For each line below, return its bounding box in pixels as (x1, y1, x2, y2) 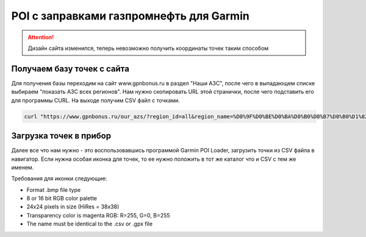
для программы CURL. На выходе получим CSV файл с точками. (11, 96, 180, 104)
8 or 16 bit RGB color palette (26, 195, 98, 202)
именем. (11, 163, 34, 171)
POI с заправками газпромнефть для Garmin (11, 9, 249, 23)
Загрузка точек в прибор (11, 131, 112, 141)
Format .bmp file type (26, 186, 81, 193)
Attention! (27, 34, 54, 41)
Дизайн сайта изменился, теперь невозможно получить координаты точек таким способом (27, 44, 269, 52)
